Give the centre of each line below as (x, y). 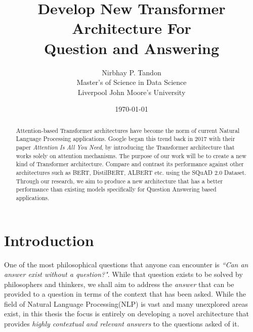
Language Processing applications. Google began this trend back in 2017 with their (125, 139)
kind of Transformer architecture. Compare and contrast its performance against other (130, 164)
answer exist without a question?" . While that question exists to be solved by (123, 274)
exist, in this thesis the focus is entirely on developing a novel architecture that (126, 314)
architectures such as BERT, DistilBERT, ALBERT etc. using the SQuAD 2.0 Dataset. (131, 172)
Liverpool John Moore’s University (132, 92)
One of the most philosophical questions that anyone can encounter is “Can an (126, 264)
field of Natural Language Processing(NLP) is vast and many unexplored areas (126, 303)
